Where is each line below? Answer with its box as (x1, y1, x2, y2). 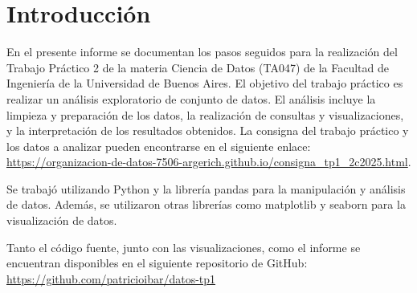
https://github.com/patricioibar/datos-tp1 (6, 270, 216, 287)
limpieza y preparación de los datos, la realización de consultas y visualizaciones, (6, 106, 404, 123)
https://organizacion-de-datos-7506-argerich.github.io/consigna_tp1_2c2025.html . (6, 153, 411, 170)
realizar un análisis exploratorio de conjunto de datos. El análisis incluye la (6, 90, 376, 107)
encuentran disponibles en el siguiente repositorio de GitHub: (6, 254, 308, 271)
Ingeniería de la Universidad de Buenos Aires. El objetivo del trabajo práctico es (6, 75, 403, 92)
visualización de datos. (6, 212, 117, 229)
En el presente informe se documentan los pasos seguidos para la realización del (6, 43, 398, 60)
